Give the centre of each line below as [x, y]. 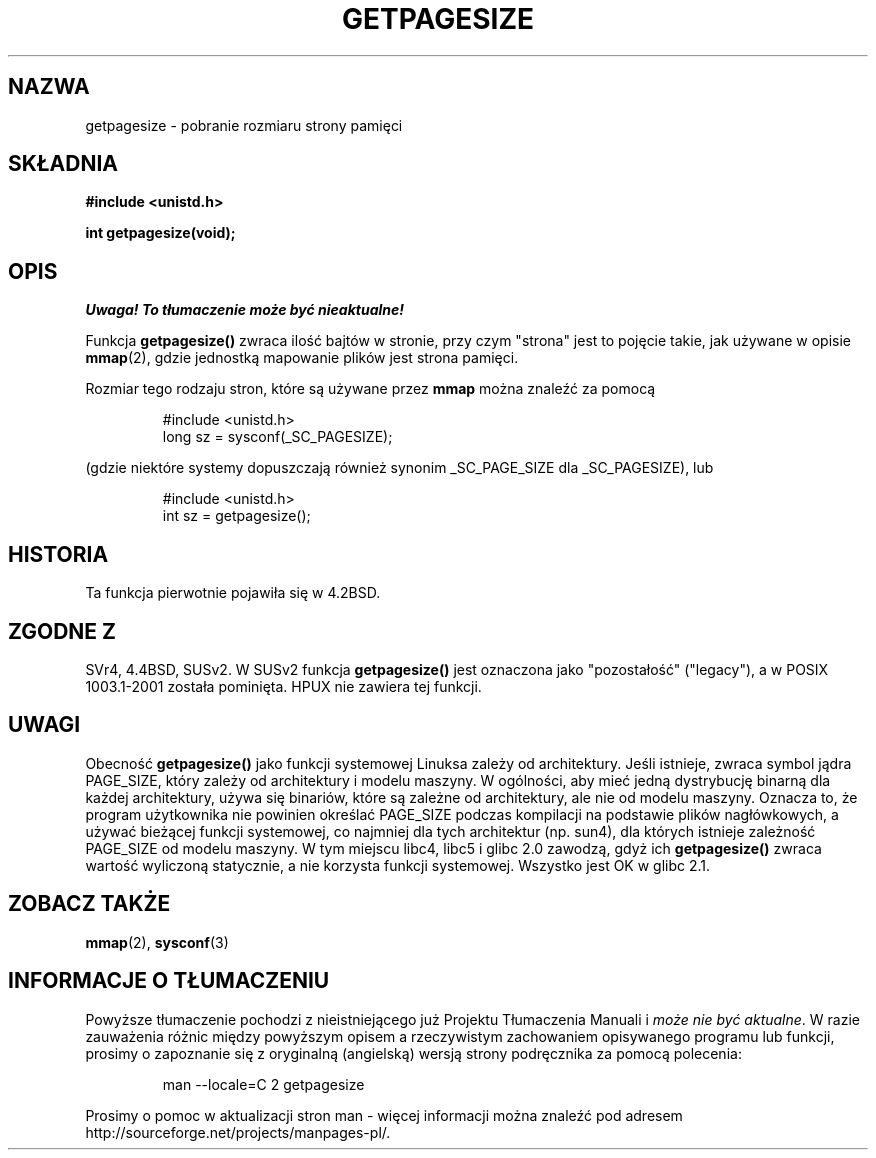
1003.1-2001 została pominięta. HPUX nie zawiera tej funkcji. [283, 686]
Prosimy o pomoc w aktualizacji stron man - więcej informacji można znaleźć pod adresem [384, 1115]
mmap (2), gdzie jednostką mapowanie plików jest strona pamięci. [302, 358]
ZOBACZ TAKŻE [89, 904]
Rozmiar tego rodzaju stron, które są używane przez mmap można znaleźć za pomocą [370, 389]
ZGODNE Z [62, 631]
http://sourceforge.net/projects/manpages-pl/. [238, 1132]
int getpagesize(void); [160, 233]
